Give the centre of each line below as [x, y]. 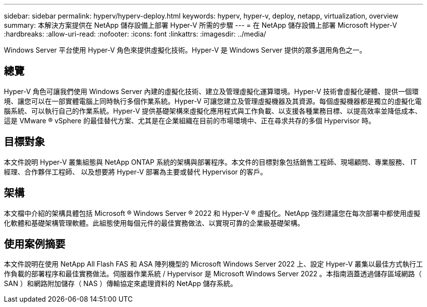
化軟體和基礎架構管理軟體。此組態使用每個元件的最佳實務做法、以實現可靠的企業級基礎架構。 [154, 223]
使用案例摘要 [35, 244]
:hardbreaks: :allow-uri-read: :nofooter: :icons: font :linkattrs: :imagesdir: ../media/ [135, 34]
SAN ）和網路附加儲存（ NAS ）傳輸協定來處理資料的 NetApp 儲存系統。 [121, 284]
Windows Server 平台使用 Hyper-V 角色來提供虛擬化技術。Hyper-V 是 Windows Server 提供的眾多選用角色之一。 [185, 50]
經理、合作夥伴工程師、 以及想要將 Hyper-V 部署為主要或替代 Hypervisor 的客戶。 [136, 172]
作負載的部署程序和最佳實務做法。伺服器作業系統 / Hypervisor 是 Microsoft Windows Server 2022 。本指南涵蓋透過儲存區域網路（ [213, 274]
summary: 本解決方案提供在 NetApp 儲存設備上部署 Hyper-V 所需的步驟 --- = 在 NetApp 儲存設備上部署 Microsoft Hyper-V [201, 25]
